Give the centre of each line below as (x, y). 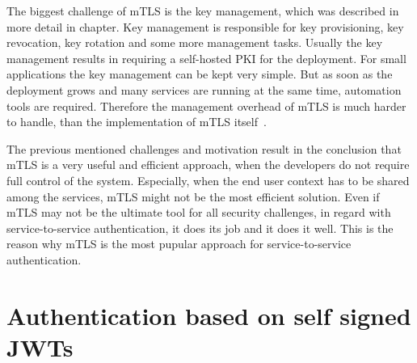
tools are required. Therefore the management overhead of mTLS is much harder (206, 106)
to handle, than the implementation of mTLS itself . (137, 122)
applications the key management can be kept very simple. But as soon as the (200, 74)
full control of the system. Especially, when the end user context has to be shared (208, 180)
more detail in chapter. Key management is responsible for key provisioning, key (205, 26)
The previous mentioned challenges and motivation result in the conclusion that (204, 148)
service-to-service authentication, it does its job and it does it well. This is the (200, 228)
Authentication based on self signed (209, 315)
